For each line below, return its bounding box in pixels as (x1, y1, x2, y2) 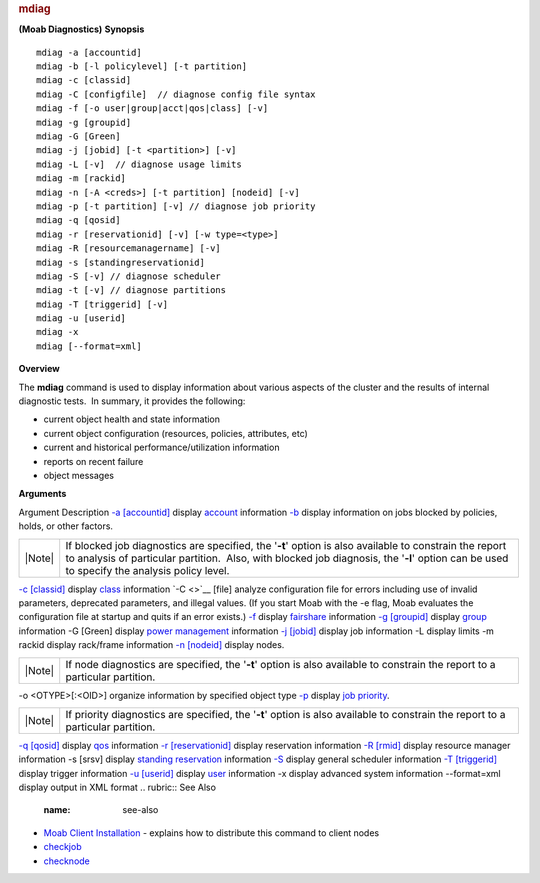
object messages (43, 469, 115, 481)
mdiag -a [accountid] (36, 46, 142, 58)
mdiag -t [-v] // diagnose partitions (36, 285, 227, 296)
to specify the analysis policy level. (65, 563, 230, 577)
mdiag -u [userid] (36, 313, 127, 324)
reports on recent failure (43, 455, 144, 467)
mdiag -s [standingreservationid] (36, 256, 205, 268)
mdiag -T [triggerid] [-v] (36, 298, 169, 310)
